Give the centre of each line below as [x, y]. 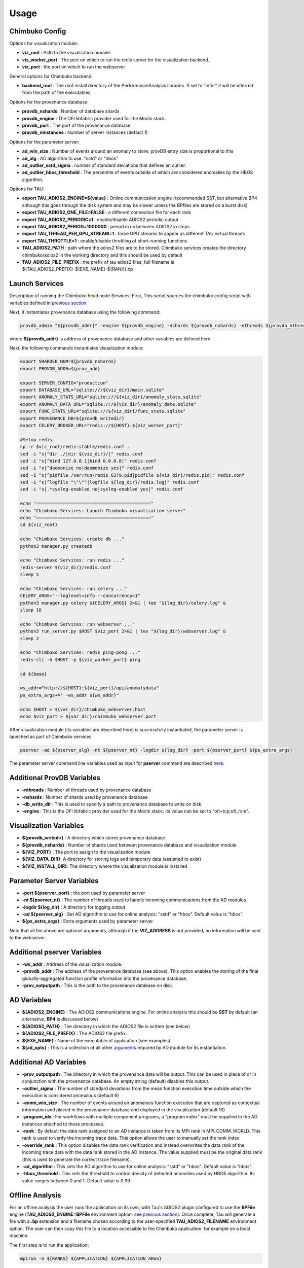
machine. [19, 1236]
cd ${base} [33, 674]
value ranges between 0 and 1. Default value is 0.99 [76, 1181]
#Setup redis [36, 439]
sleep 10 [31, 610]
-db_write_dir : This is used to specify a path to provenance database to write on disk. [112, 804]
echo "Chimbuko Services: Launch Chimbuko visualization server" [103, 510]
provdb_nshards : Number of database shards [71, 111]
